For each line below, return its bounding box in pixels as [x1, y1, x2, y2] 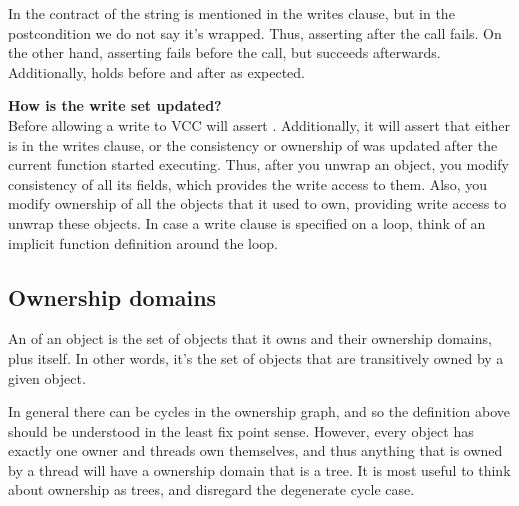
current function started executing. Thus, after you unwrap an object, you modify [8, 154, 509, 175]
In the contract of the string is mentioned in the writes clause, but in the [8, 3, 455, 23]
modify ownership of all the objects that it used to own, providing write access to [8, 193, 507, 214]
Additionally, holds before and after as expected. [8, 61, 305, 82]
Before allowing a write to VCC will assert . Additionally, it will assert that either [8, 114, 510, 135]
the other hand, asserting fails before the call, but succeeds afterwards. [8, 42, 441, 63]
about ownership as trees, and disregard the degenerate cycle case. [8, 479, 415, 500]
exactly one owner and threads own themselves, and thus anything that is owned [8, 440, 503, 461]
